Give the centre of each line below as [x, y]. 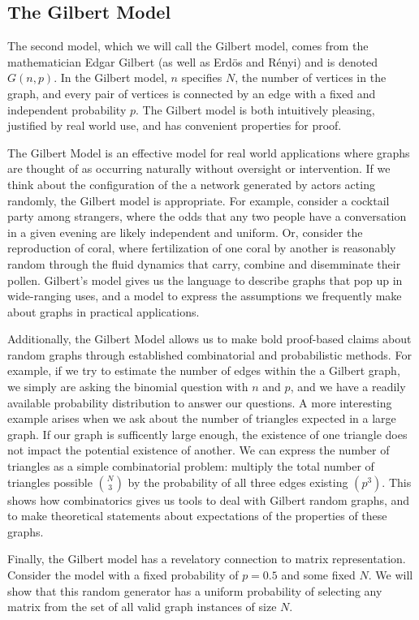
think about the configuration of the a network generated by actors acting [191, 184]
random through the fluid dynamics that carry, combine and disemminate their [204, 263]
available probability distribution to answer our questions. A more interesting [200, 402]
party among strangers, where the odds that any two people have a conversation [207, 216]
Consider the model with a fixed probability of [123, 575]
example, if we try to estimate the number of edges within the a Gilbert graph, [204, 370]
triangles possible [50, 482]
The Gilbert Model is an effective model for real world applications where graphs [209, 152]
